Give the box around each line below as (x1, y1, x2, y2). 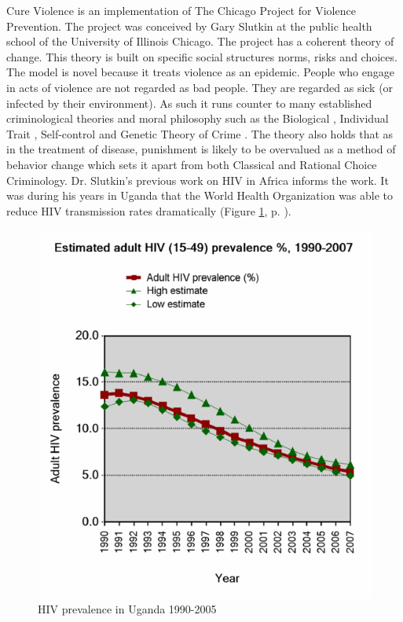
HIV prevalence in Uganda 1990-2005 (38, 600, 217, 616)
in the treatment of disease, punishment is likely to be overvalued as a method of (6, 141, 396, 157)
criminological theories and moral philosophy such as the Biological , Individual (6, 110, 389, 127)
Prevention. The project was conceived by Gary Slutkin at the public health (6, 17, 372, 34)
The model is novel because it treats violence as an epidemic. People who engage (6, 64, 394, 80)
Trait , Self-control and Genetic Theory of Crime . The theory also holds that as (6, 125, 394, 142)
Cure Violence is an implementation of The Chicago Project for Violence (6, 2, 356, 18)
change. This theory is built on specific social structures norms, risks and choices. (6, 48, 398, 64)
